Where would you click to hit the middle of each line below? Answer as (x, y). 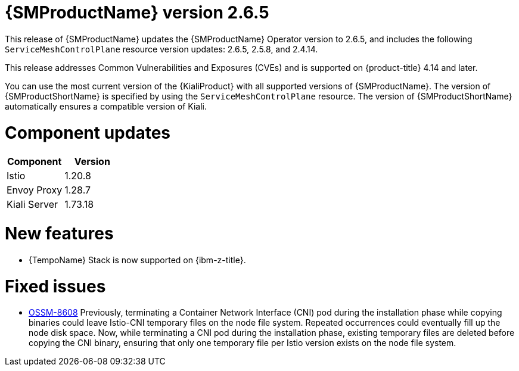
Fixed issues (55, 286)
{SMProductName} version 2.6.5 (137, 13)
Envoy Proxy (35, 190)
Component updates (88, 132)
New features (59, 233)
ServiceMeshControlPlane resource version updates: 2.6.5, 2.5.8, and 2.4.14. (161, 49)
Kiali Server (32, 205)
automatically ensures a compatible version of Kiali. (106, 106)
